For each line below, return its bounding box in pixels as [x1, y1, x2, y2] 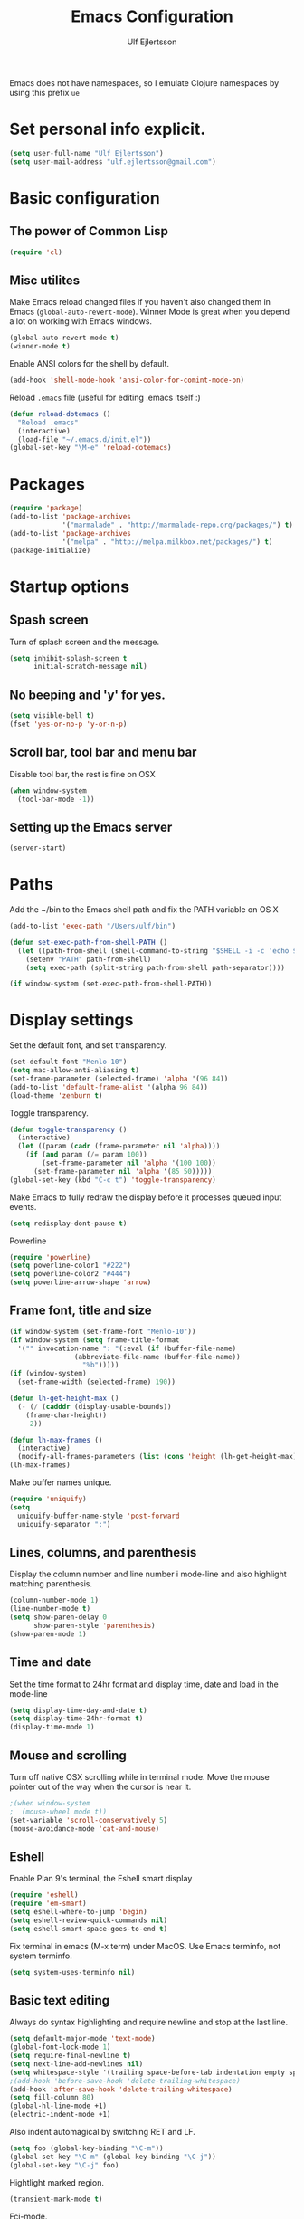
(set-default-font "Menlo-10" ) [9, 1057, 128, 1067]
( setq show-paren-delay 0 [9, 1613, 107, 1622]
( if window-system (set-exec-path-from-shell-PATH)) [9, 979, 213, 988]
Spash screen [9, 613, 89, 628]
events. [9, 1201, 37, 1212]
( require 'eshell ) [9, 1890, 79, 1900]
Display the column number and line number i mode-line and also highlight [9, 1568, 287, 1580]
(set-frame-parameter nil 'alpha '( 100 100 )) [42, 1158, 217, 1168]
